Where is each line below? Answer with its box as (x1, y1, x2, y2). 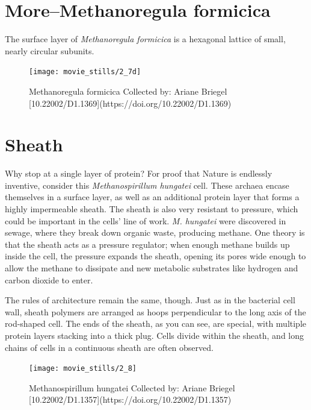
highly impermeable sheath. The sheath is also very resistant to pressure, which (5, 203, 298, 215)
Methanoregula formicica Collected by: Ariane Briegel (29, 84, 227, 97)
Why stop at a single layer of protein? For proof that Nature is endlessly (5, 167, 273, 180)
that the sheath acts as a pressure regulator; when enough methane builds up (5, 238, 290, 250)
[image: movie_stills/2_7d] (29, 68, 141, 77)
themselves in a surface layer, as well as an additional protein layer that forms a (5, 191, 300, 203)
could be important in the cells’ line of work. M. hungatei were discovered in (5, 214, 286, 227)
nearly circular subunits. (5, 44, 94, 57)
